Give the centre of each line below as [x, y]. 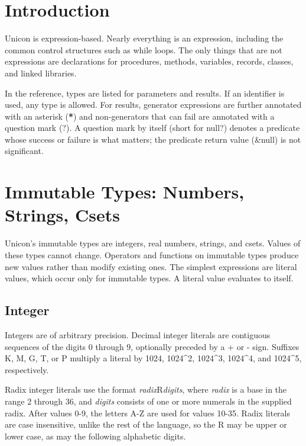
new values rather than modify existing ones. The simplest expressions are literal [151, 266]
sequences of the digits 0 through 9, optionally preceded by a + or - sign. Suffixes [152, 346]
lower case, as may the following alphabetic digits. [95, 436]
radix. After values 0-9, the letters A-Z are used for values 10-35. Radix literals [147, 413]
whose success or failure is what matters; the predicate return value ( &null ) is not [153, 139]
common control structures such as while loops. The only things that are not [144, 49]
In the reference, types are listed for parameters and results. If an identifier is [145, 93]
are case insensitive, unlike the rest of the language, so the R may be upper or [146, 424]
